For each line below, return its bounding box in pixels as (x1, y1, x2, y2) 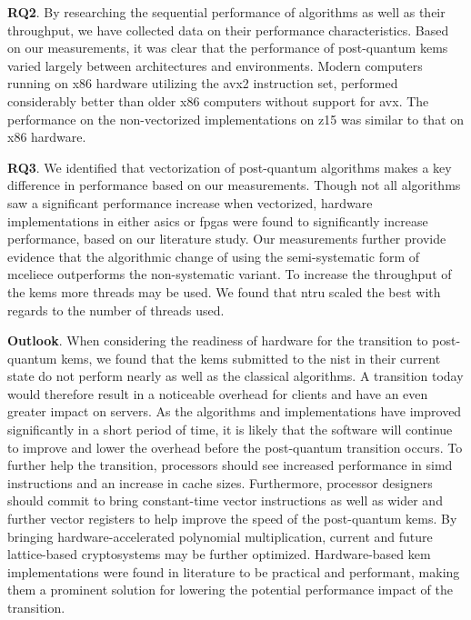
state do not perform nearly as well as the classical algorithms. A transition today (7, 366, 464, 385)
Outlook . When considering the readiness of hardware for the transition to (7, 331, 428, 350)
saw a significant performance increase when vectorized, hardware (7, 193, 373, 212)
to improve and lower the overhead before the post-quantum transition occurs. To (7, 437, 463, 456)
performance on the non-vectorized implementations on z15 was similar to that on (7, 109, 465, 128)
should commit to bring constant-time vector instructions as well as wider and (7, 491, 443, 510)
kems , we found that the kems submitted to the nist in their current (61, 348, 441, 367)
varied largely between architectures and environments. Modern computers (7, 55, 423, 75)
